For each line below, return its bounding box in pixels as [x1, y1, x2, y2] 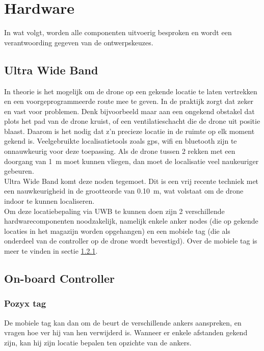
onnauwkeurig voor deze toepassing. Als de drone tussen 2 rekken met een [4, 146, 235, 156]
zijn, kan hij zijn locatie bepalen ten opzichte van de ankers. [4, 337, 192, 347]
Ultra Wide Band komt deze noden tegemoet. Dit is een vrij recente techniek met [4, 175, 259, 186]
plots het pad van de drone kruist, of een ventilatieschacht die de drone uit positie [4, 116, 260, 126]
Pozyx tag [4, 297, 46, 310]
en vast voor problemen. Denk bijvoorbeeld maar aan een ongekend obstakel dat [4, 105, 255, 116]
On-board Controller [4, 271, 115, 286]
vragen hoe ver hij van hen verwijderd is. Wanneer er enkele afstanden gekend [4, 327, 248, 338]
